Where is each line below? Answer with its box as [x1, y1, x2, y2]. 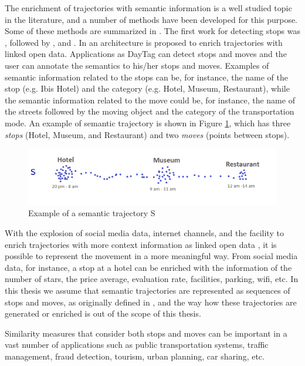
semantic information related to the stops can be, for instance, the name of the [5, 70, 289, 83]
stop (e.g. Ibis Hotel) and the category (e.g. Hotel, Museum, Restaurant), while [5, 82, 290, 95]
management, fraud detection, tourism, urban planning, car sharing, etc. [5, 350, 265, 362]
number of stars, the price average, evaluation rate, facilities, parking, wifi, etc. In [5, 273, 299, 285]
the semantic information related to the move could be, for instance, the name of [5, 93, 295, 106]
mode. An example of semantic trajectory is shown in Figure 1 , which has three [5, 116, 291, 129]
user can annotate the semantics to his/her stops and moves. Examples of [5, 59, 269, 71]
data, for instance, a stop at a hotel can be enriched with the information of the [5, 261, 292, 273]
